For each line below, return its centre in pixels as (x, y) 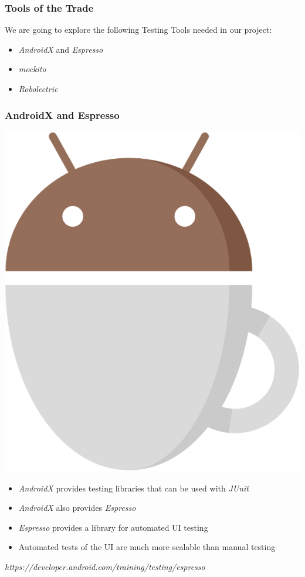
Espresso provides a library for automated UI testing (113, 527)
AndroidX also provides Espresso (77, 508)
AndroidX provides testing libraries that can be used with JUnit (133, 488)
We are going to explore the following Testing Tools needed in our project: (138, 30)
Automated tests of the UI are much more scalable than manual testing (147, 547)
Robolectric (38, 88)
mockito (32, 69)
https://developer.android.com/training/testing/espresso (105, 567)
